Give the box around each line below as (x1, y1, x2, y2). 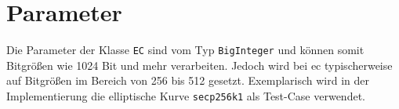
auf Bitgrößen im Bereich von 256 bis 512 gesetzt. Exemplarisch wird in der (6, 72, 369, 89)
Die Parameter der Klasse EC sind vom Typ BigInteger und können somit (6, 42, 365, 58)
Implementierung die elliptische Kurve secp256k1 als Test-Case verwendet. (6, 87, 365, 104)
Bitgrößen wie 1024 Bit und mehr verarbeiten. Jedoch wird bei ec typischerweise (6, 56, 393, 73)
